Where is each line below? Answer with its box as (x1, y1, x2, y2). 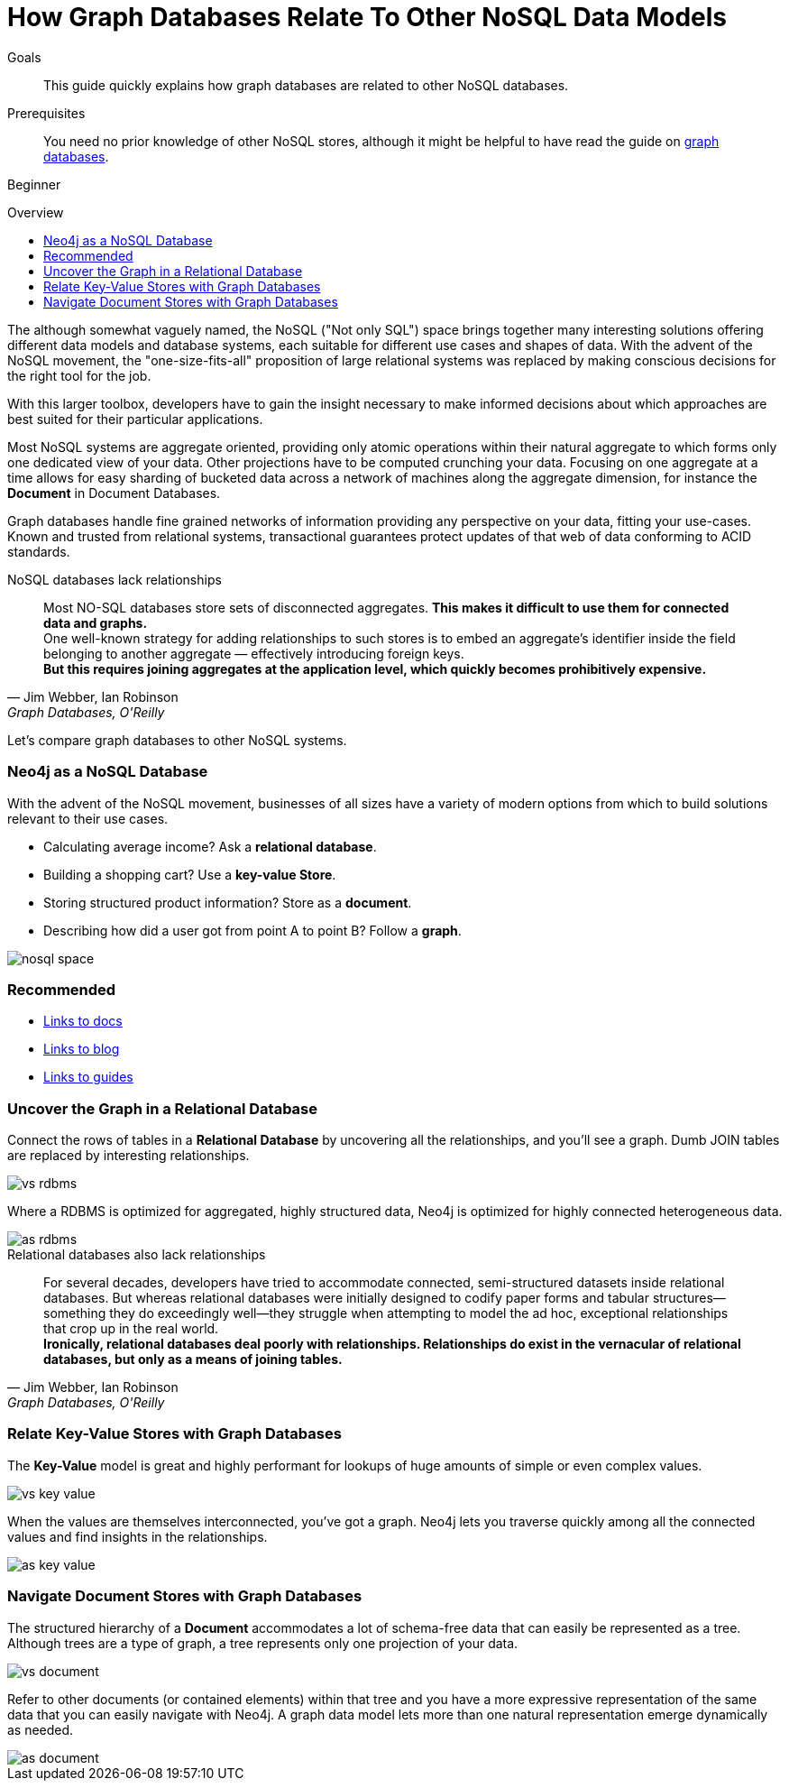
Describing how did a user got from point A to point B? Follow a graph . (43, 922, 462, 938)
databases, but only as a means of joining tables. (43, 1351, 343, 1367)
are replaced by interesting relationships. (7, 1147, 250, 1163)
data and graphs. (43, 614, 148, 631)
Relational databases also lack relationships (7, 1247, 266, 1262)
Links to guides (43, 1069, 133, 1085)
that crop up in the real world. (43, 1321, 219, 1336)
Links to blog (43, 1041, 120, 1057)
